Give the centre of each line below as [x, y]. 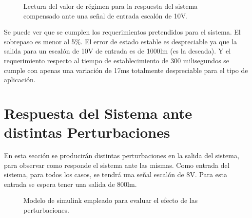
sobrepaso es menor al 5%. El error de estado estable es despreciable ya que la [121, 41]
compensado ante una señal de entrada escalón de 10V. [106, 15]
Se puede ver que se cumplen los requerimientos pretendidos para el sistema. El [122, 32]
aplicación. [20, 80]
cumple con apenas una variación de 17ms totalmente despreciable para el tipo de [126, 70]
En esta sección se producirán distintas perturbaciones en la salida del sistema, [122, 155]
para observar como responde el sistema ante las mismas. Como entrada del [117, 165]
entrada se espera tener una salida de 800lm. [70, 184]
